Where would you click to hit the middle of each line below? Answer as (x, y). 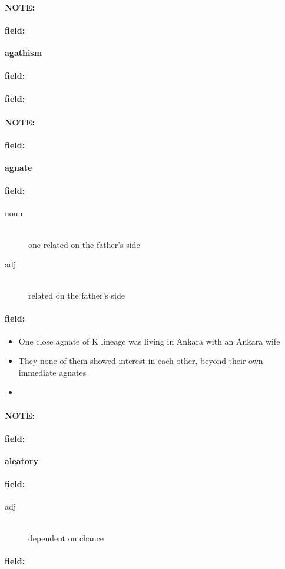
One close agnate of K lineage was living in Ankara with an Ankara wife (149, 341)
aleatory (21, 461)
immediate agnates (52, 372)
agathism (24, 52)
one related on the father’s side (84, 244)
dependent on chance (66, 537)
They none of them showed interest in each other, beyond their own (141, 361)
